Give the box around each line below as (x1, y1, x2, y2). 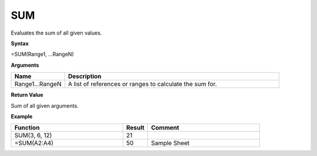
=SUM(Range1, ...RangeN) (11, 50, 75, 58)
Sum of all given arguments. (11, 102, 79, 109)
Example (11, 113, 33, 120)
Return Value (11, 91, 43, 99)
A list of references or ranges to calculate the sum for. (68, 80, 217, 88)
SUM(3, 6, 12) (14, 131, 52, 140)
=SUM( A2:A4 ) (14, 139, 54, 147)
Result (126, 124, 145, 132)
